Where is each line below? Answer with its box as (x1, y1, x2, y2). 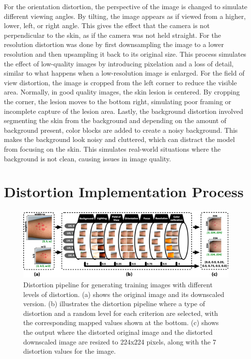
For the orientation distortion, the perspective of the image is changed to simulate (4, 1, 248, 11)
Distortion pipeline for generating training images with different (23, 279, 213, 289)
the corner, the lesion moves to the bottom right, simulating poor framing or (4, 96, 232, 106)
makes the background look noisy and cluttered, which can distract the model (4, 134, 235, 144)
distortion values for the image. (23, 346, 116, 356)
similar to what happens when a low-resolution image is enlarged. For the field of (4, 68, 245, 78)
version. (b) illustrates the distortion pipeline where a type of (23, 298, 205, 309)
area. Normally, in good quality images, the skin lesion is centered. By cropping (4, 87, 240, 97)
